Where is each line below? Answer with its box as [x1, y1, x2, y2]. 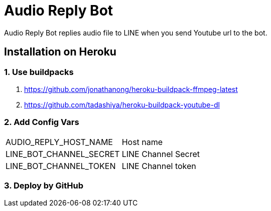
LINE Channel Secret [121, 148, 200, 159]
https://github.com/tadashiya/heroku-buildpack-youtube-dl [24, 100, 220, 109]
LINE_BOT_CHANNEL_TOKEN [6, 160, 116, 171]
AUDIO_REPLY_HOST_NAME [6, 136, 113, 147]
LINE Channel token [121, 160, 196, 171]
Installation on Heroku [4, 45, 116, 58]
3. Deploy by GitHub [4, 180, 84, 191]
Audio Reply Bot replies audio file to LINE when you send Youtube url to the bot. [4, 28, 267, 37]
